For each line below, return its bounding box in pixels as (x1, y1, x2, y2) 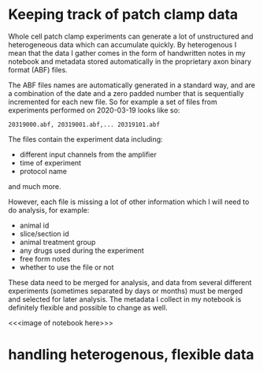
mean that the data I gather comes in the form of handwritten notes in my (8, 48, 246, 58)
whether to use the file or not (19, 262, 114, 272)
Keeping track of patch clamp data (8, 6, 239, 24)
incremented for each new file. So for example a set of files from (8, 97, 218, 106)
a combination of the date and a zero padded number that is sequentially (8, 88, 244, 98)
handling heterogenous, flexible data (8, 346, 254, 364)
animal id (19, 221, 50, 230)
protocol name (19, 166, 67, 176)
